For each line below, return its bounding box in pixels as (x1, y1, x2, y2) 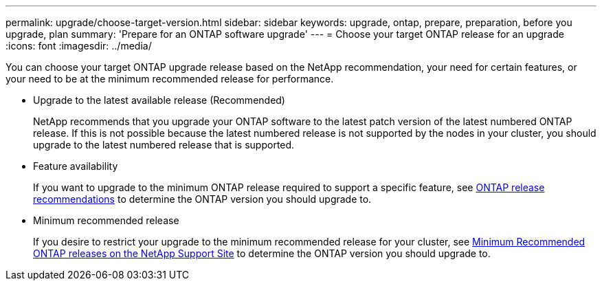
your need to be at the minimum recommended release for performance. (5, 73, 334, 85)
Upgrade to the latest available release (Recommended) (33, 94, 285, 106)
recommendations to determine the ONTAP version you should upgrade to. (33, 193, 372, 205)
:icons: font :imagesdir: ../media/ (5, 40, 152, 52)
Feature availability (33, 160, 118, 172)
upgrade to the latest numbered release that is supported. (33, 139, 295, 151)
